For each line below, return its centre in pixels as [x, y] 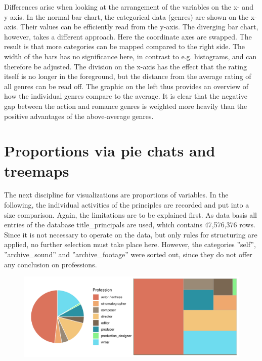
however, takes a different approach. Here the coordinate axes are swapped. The [128, 36]
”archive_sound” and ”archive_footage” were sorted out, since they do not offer [128, 254]
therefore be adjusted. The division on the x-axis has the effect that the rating [125, 66]
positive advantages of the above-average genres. [79, 116]
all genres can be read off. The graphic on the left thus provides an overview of [126, 86]
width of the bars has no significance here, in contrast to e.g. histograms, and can [130, 56]
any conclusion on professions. [51, 264]
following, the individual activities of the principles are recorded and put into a [127, 205]
